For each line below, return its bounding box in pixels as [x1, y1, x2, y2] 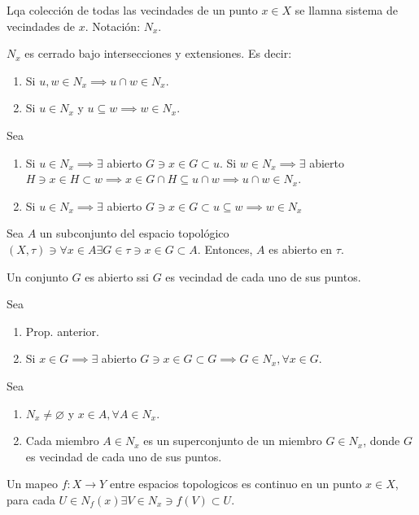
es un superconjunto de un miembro [143, 432, 322, 449]
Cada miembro [25, 432, 99, 449]
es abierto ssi [85, 268, 149, 285]
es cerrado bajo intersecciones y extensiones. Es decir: [24, 45, 292, 62]
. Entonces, [197, 240, 253, 257]
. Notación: [85, 17, 141, 34]
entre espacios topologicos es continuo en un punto [109, 475, 362, 492]
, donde [363, 432, 400, 449]
